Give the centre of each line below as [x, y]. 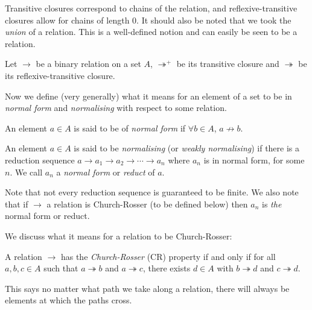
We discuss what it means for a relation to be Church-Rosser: [119, 236]
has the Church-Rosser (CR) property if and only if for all [168, 256]
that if [17, 204]
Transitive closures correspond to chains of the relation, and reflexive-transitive [151, 8]
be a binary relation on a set [88, 64]
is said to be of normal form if [130, 128]
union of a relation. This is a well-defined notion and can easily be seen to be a [151, 32]
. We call [26, 172]
